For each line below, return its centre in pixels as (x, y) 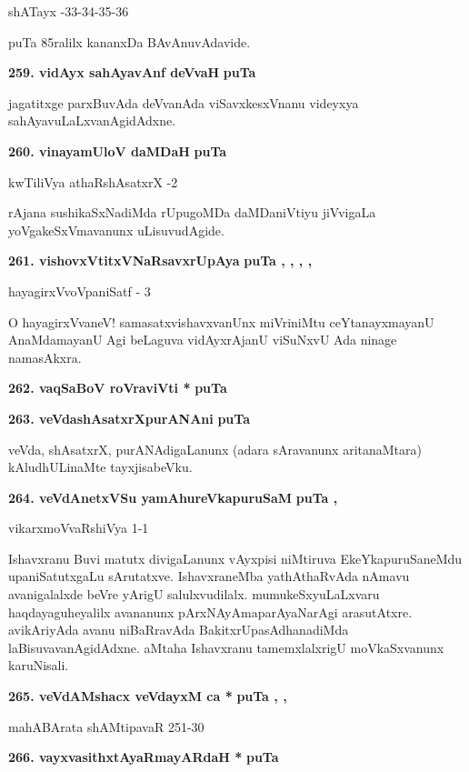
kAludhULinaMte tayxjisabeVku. (100, 467)
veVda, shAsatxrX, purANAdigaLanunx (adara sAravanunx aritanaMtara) (215, 449)
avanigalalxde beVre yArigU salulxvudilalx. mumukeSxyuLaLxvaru (194, 594)
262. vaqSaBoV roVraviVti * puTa (118, 388)
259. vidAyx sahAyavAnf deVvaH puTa (132, 72)
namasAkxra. (45, 357)
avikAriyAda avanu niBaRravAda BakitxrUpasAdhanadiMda (179, 630)
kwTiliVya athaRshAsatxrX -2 (93, 181)
